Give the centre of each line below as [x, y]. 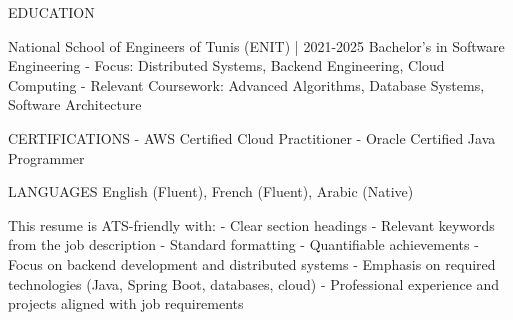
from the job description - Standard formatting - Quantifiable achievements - [243, 244]
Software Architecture [75, 104]
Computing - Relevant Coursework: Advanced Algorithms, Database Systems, [246, 84]
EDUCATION [51, 12]
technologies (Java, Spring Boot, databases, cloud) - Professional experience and [254, 283]
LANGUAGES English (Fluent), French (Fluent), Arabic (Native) [211, 191]
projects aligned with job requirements [126, 303]
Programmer [46, 157]
